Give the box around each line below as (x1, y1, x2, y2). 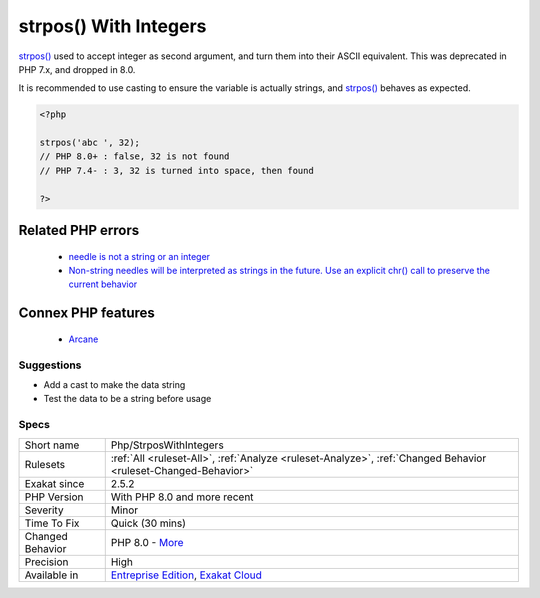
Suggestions (18, 358, 82, 372)
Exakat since (24, 476, 85, 490)
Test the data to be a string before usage (43, 393, 212, 405)
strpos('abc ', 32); (39, 137, 140, 149)
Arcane (68, 333, 99, 345)
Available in (24, 568, 79, 582)
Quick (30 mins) (110, 516, 187, 530)
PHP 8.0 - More (110, 535, 184, 549)
